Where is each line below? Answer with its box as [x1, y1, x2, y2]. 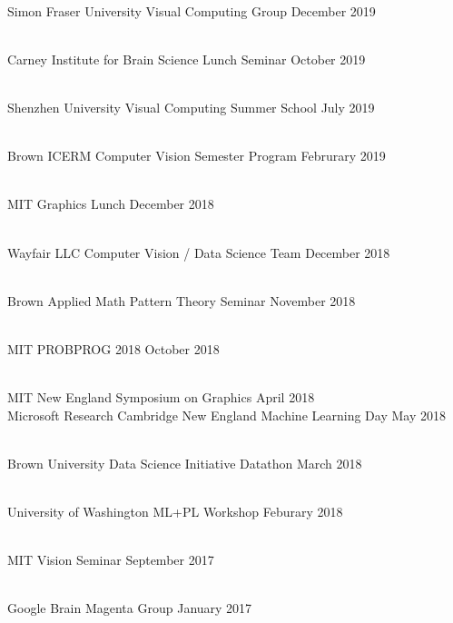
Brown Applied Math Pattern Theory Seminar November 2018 [7, 291, 356, 310]
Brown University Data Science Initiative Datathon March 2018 [7, 453, 362, 472]
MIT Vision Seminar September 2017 [7, 550, 214, 569]
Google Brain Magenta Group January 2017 [7, 598, 252, 618]
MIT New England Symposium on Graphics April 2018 [7, 388, 315, 407]
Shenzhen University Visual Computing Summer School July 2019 [7, 97, 375, 116]
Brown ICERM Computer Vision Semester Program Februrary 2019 [7, 146, 386, 165]
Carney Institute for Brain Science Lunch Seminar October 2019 [7, 49, 366, 68]
